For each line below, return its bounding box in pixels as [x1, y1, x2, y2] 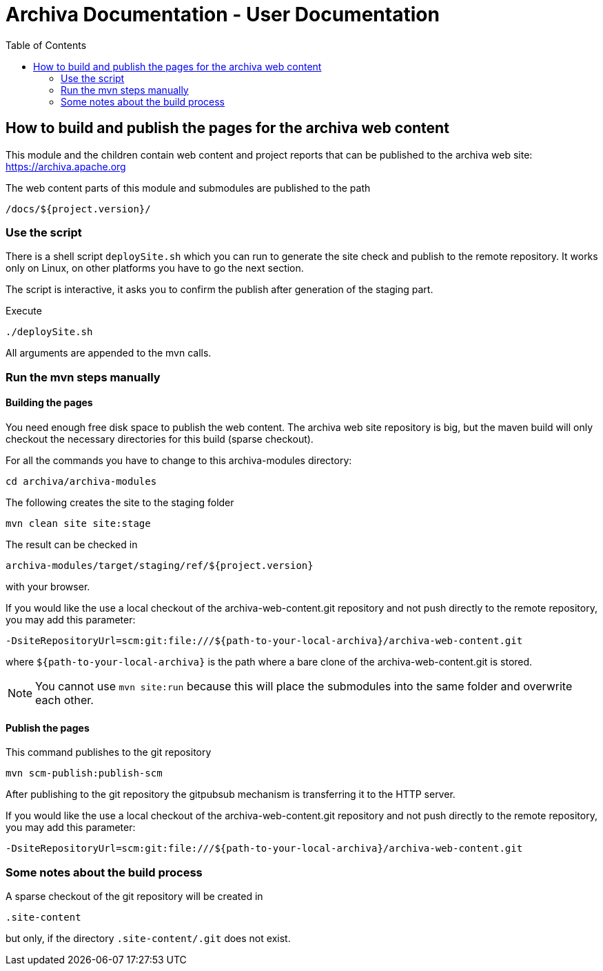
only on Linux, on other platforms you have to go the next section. [6, 262, 304, 274]
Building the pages [6, 397, 93, 409]
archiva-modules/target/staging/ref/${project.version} [6, 559, 314, 571]
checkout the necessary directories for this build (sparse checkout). [6, 432, 314, 445]
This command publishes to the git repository [6, 746, 212, 759]
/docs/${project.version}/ [6, 203, 151, 214]
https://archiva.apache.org [6, 160, 126, 172]
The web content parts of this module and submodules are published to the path [6, 181, 371, 194]
